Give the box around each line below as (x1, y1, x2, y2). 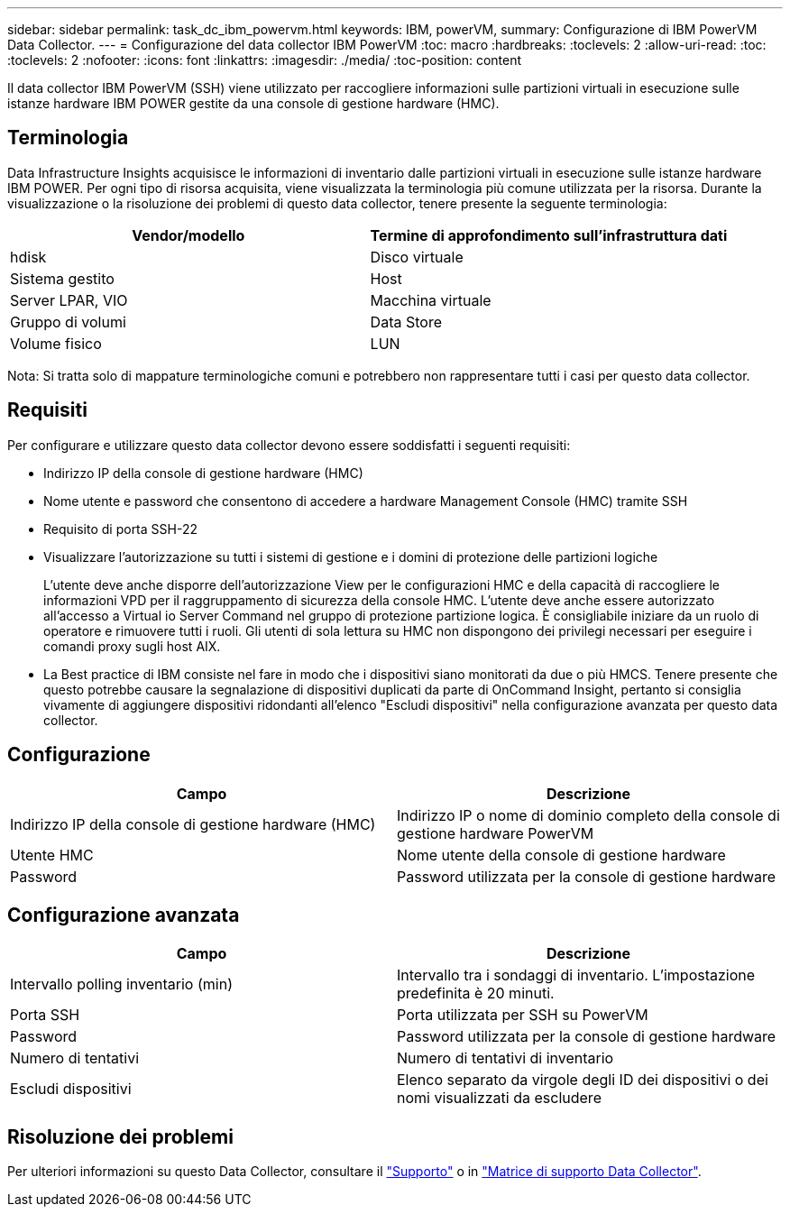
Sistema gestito (10, 269, 115, 288)
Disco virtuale (370, 247, 464, 266)
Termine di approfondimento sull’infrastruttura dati (370, 225, 728, 244)
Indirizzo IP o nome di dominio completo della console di (397, 805, 780, 824)
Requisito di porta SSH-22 (43, 520, 197, 537)
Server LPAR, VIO (10, 290, 128, 309)
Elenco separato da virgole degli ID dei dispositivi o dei (397, 1071, 768, 1090)
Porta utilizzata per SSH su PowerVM (397, 1006, 648, 1025)
